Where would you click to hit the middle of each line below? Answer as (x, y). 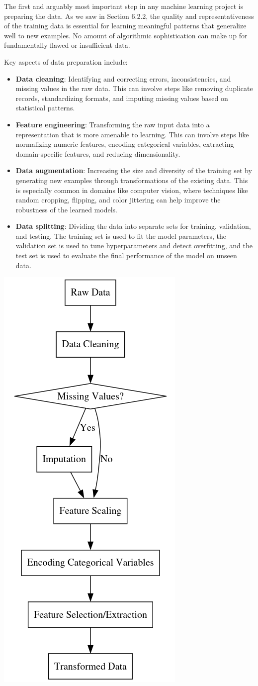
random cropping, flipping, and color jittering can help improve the (118, 200)
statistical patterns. (45, 108)
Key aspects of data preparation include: (66, 61)
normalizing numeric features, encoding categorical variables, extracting (125, 144)
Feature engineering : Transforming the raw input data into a (113, 124)
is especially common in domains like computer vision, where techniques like (132, 190)
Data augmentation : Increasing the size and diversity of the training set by (134, 170)
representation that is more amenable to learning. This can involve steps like (132, 134)
